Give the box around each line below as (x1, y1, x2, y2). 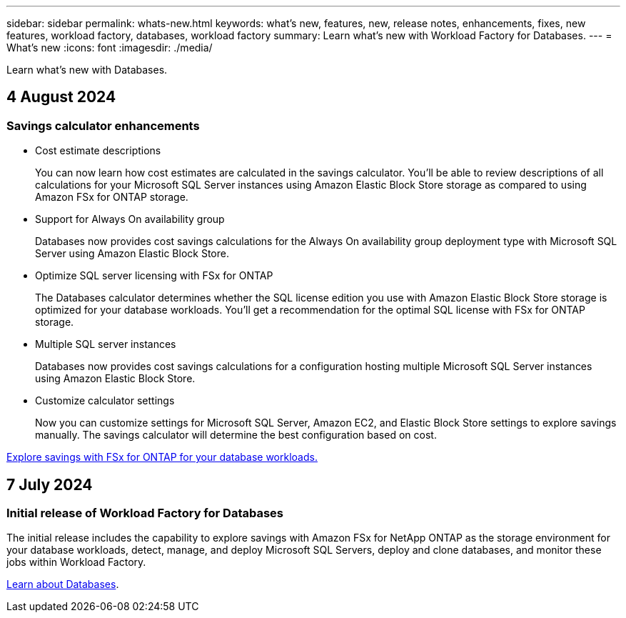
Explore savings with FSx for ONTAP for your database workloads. (6, 451, 318, 464)
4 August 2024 (6, 88, 116, 106)
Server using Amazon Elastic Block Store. (35, 247, 229, 260)
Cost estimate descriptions (35, 144, 161, 157)
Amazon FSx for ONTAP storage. (35, 191, 188, 204)
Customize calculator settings (35, 394, 175, 407)
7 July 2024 (6, 475, 93, 494)
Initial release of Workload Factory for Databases (6, 506, 283, 521)
